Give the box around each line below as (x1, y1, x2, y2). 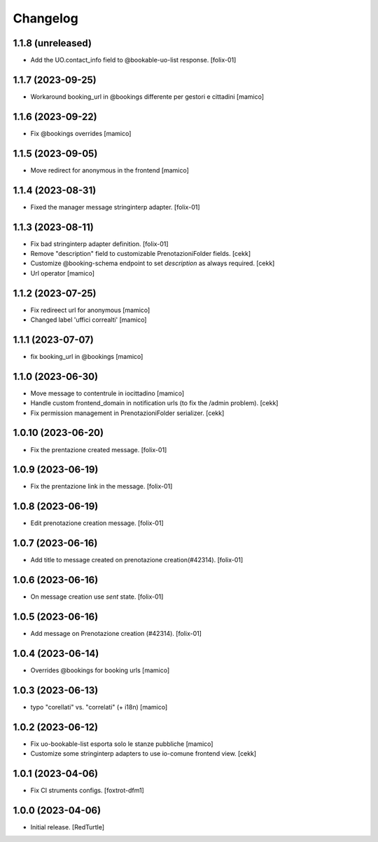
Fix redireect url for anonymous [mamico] (30, 306, 150, 314)
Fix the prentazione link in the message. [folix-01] (30, 482, 173, 491)
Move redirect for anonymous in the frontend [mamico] (30, 165, 189, 175)
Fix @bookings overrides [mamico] (30, 129, 132, 137)
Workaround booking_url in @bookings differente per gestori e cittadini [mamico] (30, 92, 265, 101)
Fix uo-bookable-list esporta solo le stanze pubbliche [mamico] (30, 740, 213, 748)
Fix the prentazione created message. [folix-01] (30, 445, 167, 454)
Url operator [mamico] (30, 269, 94, 277)
